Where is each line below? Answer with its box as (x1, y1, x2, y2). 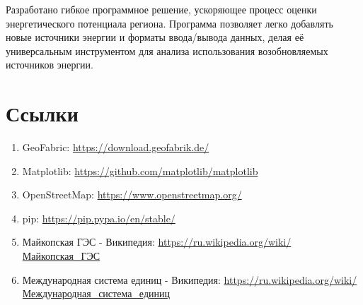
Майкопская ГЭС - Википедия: (22, 234, 155, 249)
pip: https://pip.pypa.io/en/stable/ (22, 210, 175, 225)
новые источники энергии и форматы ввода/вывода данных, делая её (6, 30, 304, 44)
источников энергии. (6, 57, 93, 72)
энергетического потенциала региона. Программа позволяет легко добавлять (6, 16, 333, 30)
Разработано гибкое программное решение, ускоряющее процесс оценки (6, 2, 317, 16)
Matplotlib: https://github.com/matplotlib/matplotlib (22, 163, 258, 178)
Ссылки (6, 99, 79, 128)
